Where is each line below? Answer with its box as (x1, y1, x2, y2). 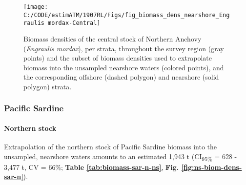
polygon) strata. (23, 81, 72, 91)
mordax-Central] (48, 20, 101, 27)
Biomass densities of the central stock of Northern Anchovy (23, 33, 202, 43)
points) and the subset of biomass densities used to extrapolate (23, 53, 212, 63)
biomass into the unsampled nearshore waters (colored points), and (23, 62, 224, 72)
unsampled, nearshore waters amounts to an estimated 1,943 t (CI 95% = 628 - (4, 151, 237, 163)
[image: (23, 3, 48, 10)
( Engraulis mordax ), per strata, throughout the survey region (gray (23, 43, 224, 53)
